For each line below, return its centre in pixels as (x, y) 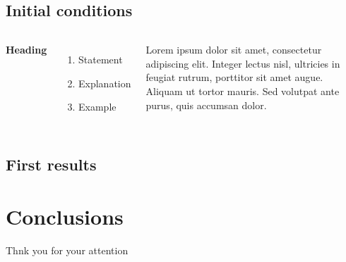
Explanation (105, 83)
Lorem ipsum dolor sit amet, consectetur (234, 50)
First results (51, 164)
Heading (26, 50)
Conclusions (65, 216)
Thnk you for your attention (67, 250)
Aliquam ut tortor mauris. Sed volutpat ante (243, 91)
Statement (101, 60)
